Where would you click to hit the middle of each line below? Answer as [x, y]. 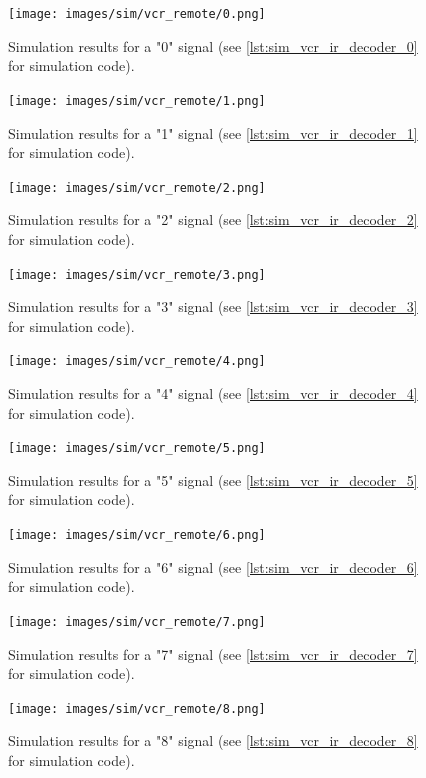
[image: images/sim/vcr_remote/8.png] [137, 708]
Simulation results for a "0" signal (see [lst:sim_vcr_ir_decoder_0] [213, 45]
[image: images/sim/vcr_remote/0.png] [137, 14]
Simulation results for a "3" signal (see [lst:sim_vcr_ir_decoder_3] [213, 306]
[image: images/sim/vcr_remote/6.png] [137, 535]
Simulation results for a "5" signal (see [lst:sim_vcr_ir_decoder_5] [213, 479]
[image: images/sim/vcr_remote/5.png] [137, 448]
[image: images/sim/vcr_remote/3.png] [137, 274]
